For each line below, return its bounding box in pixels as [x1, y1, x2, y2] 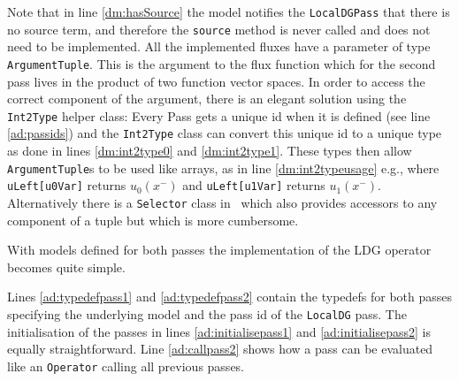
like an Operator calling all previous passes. [7, 356, 245, 375]
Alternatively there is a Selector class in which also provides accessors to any [7, 193, 438, 211]
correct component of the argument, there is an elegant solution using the [7, 89, 407, 108]
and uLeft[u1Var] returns [182, 176, 325, 194]
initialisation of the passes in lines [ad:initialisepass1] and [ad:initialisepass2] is [7, 322, 431, 340]
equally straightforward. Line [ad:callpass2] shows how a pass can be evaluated [7, 339, 433, 358]
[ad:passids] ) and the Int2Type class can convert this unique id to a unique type [7, 124, 442, 142]
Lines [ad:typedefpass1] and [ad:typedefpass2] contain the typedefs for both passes [7, 287, 453, 306]
